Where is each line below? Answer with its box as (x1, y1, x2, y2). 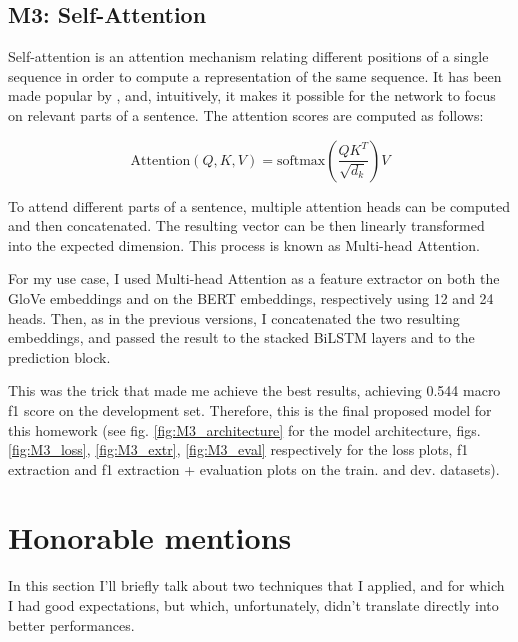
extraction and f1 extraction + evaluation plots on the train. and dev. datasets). (8, 458, 500, 479)
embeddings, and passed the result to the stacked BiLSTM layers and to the (8, 327, 475, 348)
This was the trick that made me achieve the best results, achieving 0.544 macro (8, 380, 501, 401)
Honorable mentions (8, 517, 292, 558)
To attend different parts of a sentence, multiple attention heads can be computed (8, 195, 510, 216)
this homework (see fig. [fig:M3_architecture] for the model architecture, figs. (8, 419, 481, 440)
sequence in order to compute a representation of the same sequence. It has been (8, 65, 502, 86)
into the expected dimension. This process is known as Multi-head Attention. (8, 234, 480, 255)
